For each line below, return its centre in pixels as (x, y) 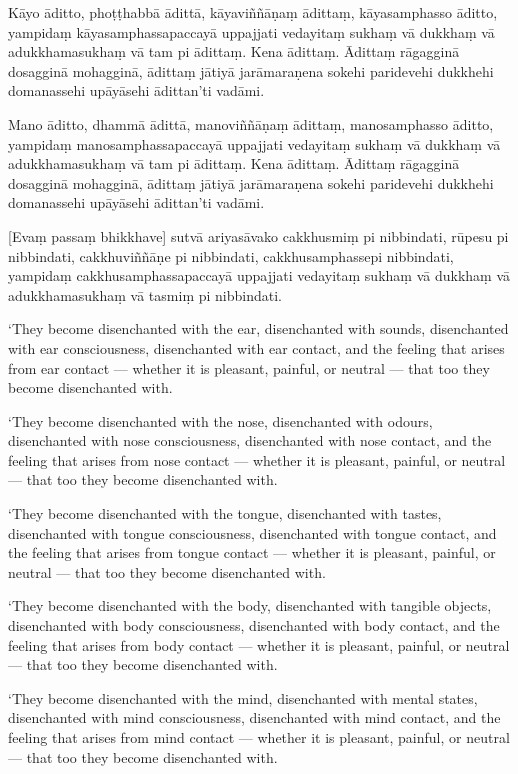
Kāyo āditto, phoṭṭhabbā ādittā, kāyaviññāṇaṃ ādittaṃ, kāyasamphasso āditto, (253, 12)
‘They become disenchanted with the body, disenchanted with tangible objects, (250, 605)
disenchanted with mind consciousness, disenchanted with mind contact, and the (254, 717)
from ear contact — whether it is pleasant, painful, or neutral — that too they (249, 367)
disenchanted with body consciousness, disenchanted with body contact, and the (254, 625)
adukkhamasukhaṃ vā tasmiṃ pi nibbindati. (145, 294)
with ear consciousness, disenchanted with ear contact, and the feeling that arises (256, 347)
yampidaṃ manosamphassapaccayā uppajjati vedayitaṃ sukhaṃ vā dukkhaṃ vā (254, 143)
